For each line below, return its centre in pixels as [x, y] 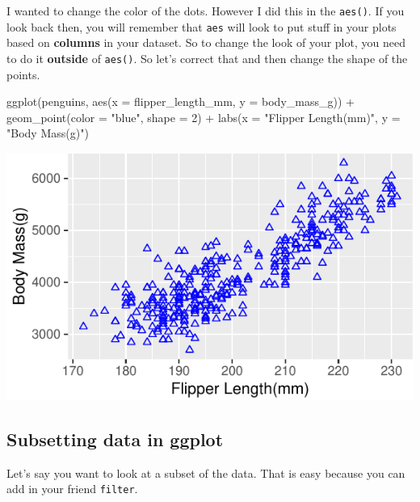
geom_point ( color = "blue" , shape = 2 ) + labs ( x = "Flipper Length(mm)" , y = [204, 117]
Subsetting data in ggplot [115, 439]
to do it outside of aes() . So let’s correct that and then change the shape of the [207, 58]
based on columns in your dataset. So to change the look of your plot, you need [206, 42]
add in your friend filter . [72, 489]
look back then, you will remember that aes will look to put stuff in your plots [202, 26]
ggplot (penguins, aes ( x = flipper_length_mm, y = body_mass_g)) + [181, 101]
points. [23, 74]
